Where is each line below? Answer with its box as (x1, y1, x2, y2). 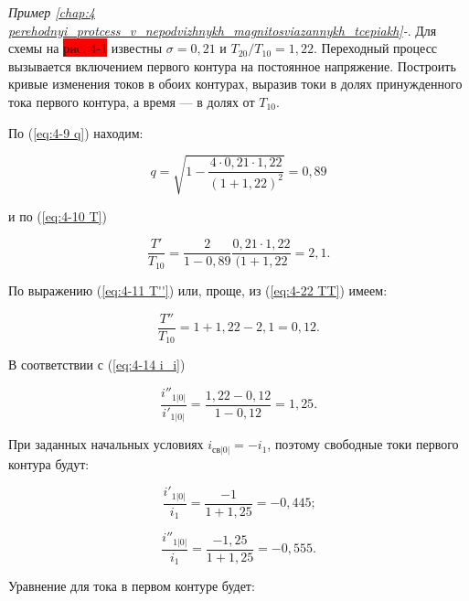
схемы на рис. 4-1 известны (8, 38, 163, 58)
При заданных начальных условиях (8, 435, 204, 454)
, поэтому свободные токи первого (267, 435, 459, 454)
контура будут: (8, 454, 90, 473)
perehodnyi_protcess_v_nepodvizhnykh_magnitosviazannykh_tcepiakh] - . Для (8, 20, 437, 39)
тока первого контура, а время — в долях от (8, 91, 255, 111)
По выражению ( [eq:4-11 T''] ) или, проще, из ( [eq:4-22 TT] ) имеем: (8, 281, 388, 300)
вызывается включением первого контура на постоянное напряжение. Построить (8, 56, 456, 75)
